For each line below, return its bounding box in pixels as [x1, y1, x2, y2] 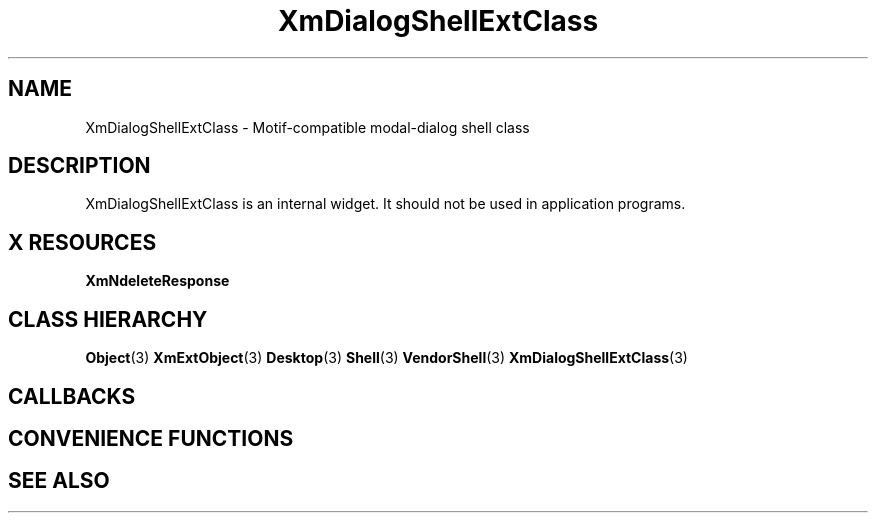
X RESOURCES [8, 229, 157, 255]
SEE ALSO [8, 468, 110, 494]
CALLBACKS [8, 383, 136, 409]
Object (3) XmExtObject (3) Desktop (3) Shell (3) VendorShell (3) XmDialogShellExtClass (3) [85, 349, 688, 367]
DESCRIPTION [8, 153, 151, 179]
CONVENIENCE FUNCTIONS [8, 425, 294, 451]
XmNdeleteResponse [85, 272, 230, 290]
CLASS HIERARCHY [8, 306, 208, 332]
